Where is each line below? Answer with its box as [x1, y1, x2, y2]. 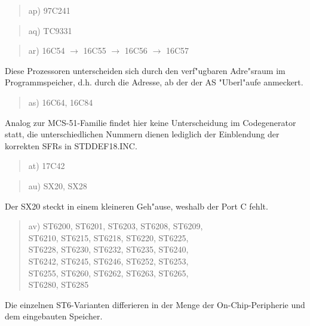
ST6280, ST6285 [28, 278, 89, 291]
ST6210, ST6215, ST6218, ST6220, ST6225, [28, 231, 189, 244]
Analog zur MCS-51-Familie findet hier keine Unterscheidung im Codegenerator [5, 116, 296, 128]
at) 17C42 [28, 159, 65, 172]
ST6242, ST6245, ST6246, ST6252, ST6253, [28, 254, 189, 267]
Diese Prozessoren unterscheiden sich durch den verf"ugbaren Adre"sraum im [5, 64, 286, 76]
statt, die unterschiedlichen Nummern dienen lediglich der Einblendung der [5, 128, 280, 140]
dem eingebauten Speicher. [5, 310, 103, 322]
